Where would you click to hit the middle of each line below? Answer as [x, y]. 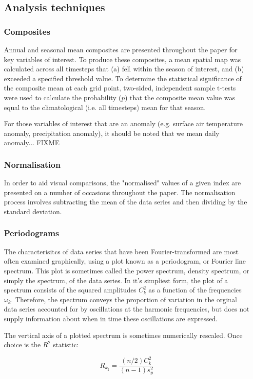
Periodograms [32, 233]
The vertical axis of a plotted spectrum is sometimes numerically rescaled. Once [123, 335]
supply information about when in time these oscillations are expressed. [111, 318]
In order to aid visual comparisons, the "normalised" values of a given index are [122, 183]
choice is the [22, 345]
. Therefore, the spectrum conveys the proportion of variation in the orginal [124, 299]
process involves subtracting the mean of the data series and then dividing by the [126, 202]
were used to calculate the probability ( [63, 97]
